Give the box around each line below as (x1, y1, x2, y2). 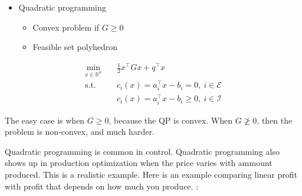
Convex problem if (32, 21, 100, 33)
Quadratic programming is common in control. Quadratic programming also (5, 145, 280, 157)
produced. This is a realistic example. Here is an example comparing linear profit (5, 168, 297, 181)
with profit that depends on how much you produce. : (5, 180, 199, 192)
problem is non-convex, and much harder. (5, 125, 155, 138)
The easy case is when (5, 114, 85, 126)
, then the (257, 114, 293, 126)
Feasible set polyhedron (32, 41, 118, 53)
